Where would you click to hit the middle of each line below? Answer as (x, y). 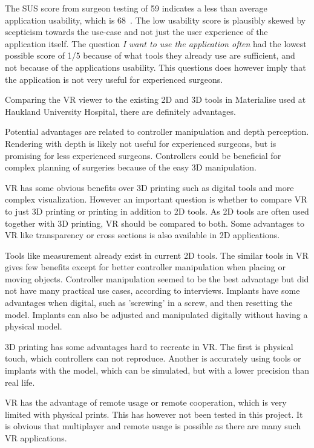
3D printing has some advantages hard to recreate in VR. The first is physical (149, 346)
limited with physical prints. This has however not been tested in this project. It (154, 414)
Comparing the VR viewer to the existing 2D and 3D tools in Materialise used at (155, 99)
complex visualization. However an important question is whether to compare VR (156, 199)
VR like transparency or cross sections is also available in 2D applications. (142, 235)
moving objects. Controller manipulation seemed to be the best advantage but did (157, 278)
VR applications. (36, 438)
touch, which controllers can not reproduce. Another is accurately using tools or (153, 358)
